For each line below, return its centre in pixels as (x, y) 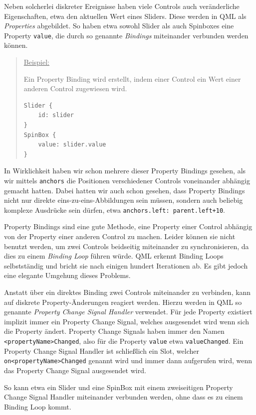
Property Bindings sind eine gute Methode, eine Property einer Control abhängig (128, 226)
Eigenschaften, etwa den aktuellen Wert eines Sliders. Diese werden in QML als (125, 16)
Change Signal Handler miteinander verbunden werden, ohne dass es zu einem (124, 397)
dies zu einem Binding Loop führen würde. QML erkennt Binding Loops (114, 256)
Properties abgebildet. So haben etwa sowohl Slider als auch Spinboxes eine (119, 26)
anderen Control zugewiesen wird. (75, 88)
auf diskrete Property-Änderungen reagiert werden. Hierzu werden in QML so (123, 302)
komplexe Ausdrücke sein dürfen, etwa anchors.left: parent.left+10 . (115, 209)
